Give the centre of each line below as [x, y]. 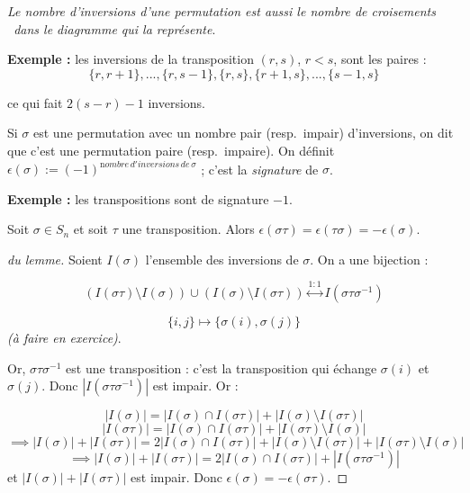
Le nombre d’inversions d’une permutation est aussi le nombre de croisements [221, 11]
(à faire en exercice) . [64, 338]
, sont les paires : [380, 59]
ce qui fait [35, 102]
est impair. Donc [176, 477]
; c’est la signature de [260, 169]
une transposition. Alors [188, 229]
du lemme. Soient [55, 259]
